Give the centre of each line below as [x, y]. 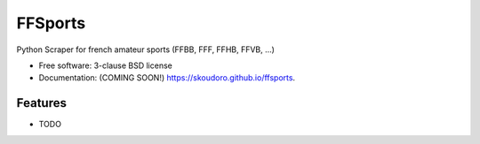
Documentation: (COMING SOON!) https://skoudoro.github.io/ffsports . [167, 78]
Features [41, 103]
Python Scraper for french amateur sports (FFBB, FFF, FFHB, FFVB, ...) [146, 49]
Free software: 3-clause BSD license [105, 65]
